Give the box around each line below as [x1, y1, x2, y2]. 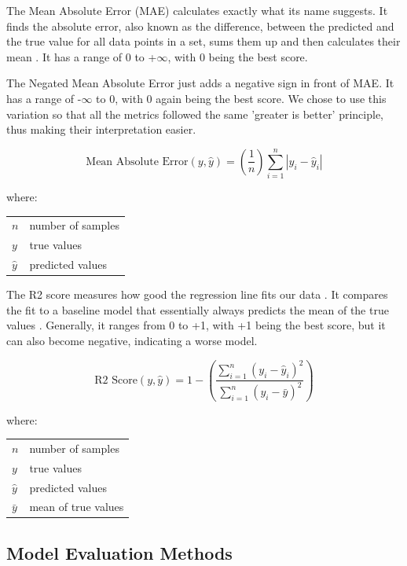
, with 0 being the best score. [167, 48, 308, 64]
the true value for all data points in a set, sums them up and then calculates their [6, 33, 401, 50]
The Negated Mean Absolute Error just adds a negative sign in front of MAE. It [6, 75, 394, 91]
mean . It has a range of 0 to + [6, 48, 157, 64]
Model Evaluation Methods [6, 540, 233, 564]
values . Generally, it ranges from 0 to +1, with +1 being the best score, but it [6, 317, 386, 333]
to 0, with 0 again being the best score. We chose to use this [96, 90, 387, 106]
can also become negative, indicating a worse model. [6, 332, 258, 348]
